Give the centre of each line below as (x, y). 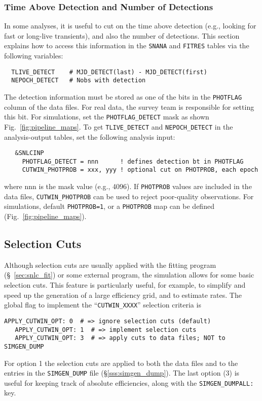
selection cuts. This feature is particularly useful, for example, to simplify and (125, 285)
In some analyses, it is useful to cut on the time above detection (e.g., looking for (130, 26)
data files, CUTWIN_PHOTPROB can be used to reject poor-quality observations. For (129, 196)
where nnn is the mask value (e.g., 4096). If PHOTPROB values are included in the (128, 186)
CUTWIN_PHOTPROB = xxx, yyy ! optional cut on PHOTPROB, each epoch (140, 170)
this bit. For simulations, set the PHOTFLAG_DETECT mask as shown (107, 117)
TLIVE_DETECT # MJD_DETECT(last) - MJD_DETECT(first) (109, 72)
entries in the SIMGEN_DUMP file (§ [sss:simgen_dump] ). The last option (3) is (122, 373)
